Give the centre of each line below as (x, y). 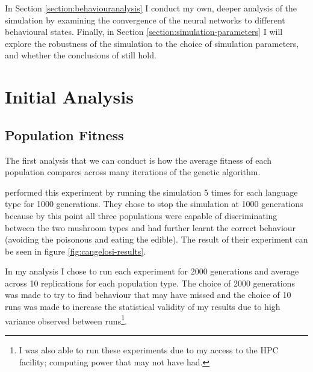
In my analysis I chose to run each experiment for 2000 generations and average (152, 271)
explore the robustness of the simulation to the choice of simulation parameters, (152, 43)
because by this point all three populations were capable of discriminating (141, 215)
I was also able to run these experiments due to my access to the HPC (149, 349)
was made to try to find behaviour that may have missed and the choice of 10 (148, 295)
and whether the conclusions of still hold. (81, 55)
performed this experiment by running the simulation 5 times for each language (151, 192)
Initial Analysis (69, 97)
